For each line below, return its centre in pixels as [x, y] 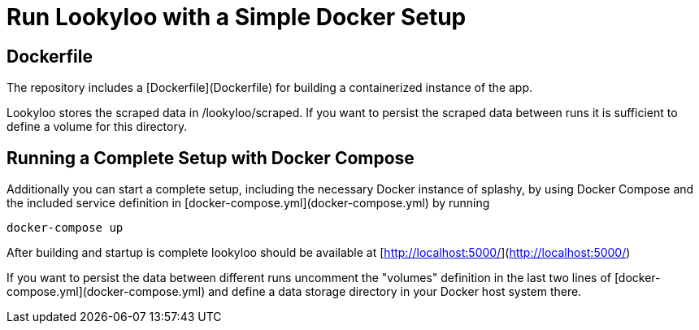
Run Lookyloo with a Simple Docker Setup [237, 17]
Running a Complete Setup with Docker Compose [211, 158]
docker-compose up [65, 228]
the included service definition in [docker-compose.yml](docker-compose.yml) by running [248, 203]
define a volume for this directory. [97, 127]
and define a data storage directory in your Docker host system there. [395, 292]
